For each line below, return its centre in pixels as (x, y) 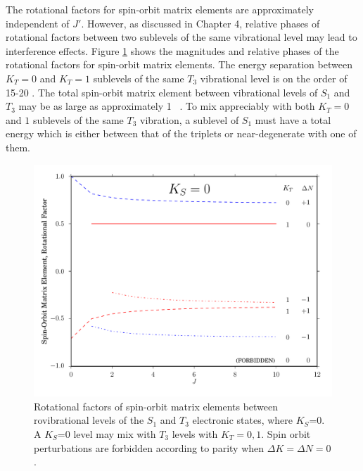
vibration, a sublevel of (190, 119)
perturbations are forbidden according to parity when (149, 447)
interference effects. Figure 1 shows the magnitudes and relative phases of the (172, 50)
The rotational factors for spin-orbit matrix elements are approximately (160, 9)
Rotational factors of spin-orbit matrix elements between (156, 406)
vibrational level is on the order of (274, 78)
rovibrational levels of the (89, 420)
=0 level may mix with (107, 433)
